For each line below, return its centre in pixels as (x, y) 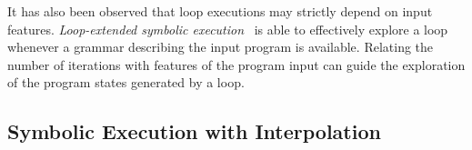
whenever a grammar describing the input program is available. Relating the (221, 47)
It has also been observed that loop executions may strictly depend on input (220, 11)
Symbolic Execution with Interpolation (194, 131)
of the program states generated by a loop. (126, 82)
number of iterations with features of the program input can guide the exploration (236, 64)
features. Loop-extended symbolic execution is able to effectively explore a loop (228, 29)
